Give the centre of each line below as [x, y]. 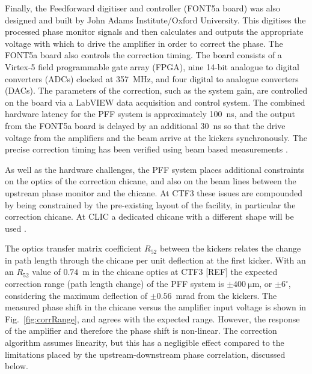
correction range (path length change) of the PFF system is [115, 284]
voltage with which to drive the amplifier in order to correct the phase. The [144, 43]
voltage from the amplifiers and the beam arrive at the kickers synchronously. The [156, 137]
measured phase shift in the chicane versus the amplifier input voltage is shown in [156, 307]
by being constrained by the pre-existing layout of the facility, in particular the [150, 204]
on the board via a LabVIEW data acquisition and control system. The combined [155, 102]
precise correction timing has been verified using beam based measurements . [146, 149]
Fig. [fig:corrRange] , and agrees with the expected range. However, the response [152, 318]
